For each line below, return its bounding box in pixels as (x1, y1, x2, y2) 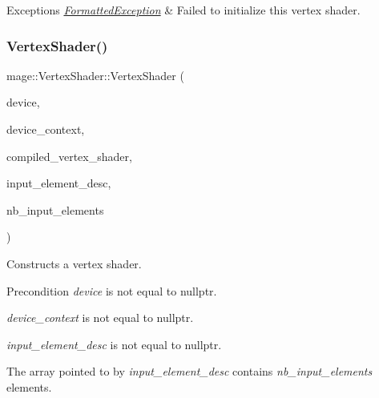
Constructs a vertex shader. (6, 255, 142, 271)
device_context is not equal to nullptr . (6, 309, 194, 326)
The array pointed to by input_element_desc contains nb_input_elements (6, 363, 373, 380)
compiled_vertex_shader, (6, 147, 132, 164)
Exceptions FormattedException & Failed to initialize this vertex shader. (6, 2, 361, 18)
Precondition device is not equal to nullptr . (6, 282, 217, 299)
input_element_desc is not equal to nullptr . (6, 336, 222, 352)
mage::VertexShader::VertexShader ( (6, 66, 184, 83)
